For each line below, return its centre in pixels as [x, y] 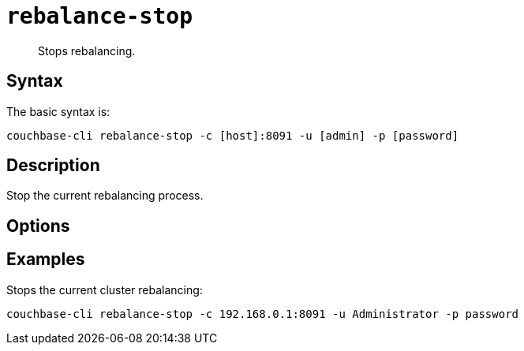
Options [38, 226]
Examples [46, 260]
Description [53, 166]
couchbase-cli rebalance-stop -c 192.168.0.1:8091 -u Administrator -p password [263, 314]
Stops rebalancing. [87, 50]
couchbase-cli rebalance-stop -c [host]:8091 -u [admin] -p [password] [233, 135]
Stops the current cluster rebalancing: [105, 289]
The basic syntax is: [58, 111]
